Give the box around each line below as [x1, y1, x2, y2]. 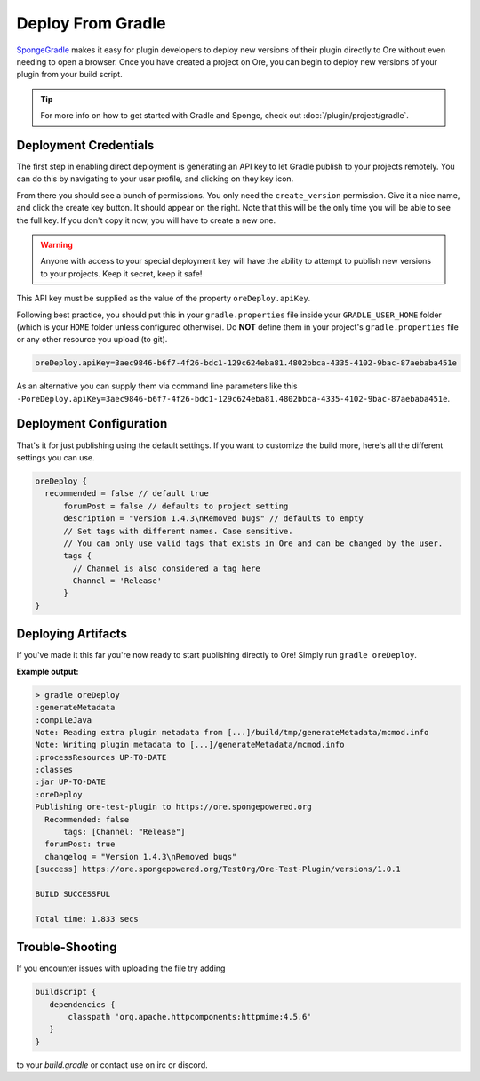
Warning [40, 239, 73, 250]
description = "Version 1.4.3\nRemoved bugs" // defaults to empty [63, 514, 364, 524]
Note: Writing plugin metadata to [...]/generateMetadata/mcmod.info [35, 740, 345, 750]
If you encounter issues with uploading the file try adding [16, 963, 226, 973]
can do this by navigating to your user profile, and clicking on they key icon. [16, 173, 294, 184]
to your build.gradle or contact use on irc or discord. [16, 1059, 208, 1070]
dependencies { [49, 999, 116, 1009]
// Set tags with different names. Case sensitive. [63, 525, 293, 536]
